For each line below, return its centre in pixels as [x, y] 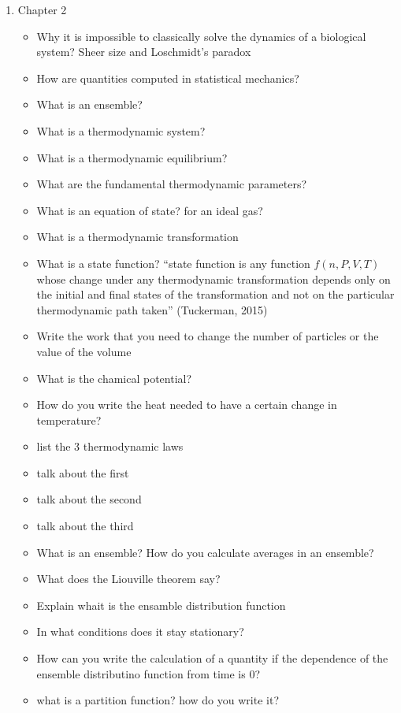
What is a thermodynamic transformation [137, 237]
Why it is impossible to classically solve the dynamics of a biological [201, 36]
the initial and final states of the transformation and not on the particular [215, 294]
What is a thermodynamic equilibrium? [132, 157]
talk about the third [85, 526]
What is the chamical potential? [114, 378]
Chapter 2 [42, 9]
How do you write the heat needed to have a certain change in [187, 405]
